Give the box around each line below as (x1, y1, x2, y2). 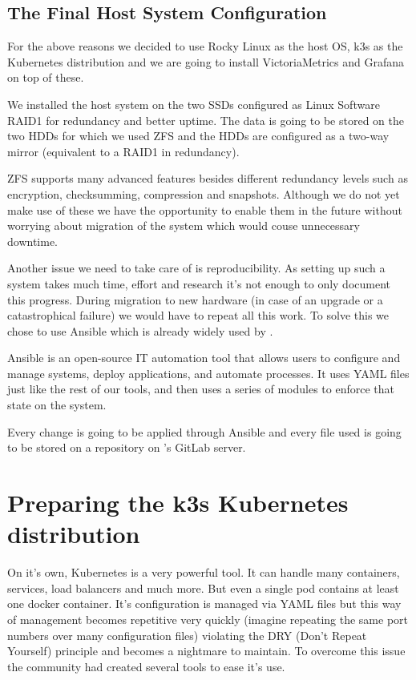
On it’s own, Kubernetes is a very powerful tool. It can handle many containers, (7, 564, 400, 581)
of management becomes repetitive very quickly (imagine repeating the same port (7, 610, 408, 627)
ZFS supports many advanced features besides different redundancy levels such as (7, 170, 408, 187)
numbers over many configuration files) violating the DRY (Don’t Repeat (7, 626, 367, 643)
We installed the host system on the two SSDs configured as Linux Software (7, 95, 380, 112)
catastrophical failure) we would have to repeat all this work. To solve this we (7, 307, 390, 324)
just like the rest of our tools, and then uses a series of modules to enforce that (7, 380, 394, 397)
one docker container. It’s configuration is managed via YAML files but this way (7, 595, 402, 612)
